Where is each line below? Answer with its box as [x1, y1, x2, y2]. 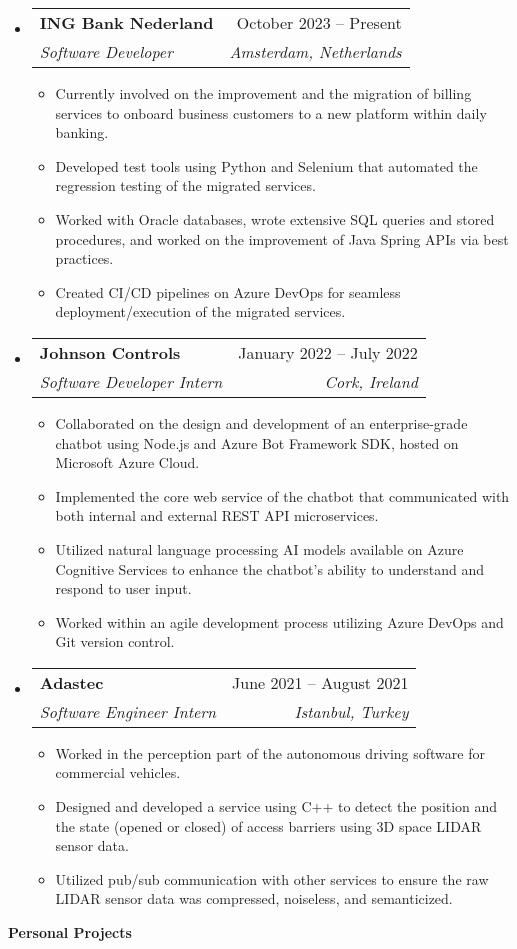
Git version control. [55, 631, 175, 652]
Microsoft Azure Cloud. [55, 452, 200, 473]
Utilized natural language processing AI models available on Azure [55, 538, 464, 559]
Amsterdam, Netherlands [229, 40, 402, 63]
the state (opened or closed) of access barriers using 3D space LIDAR [55, 815, 482, 836]
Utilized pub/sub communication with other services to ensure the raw [55, 868, 489, 889]
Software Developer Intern [39, 369, 223, 393]
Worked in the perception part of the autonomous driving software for [55, 742, 485, 763]
